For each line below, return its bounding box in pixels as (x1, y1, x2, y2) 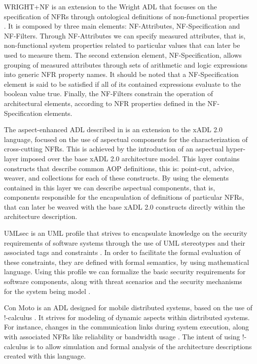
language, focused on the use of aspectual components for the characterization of (4, 134, 248, 144)
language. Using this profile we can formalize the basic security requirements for (4, 266, 246, 277)
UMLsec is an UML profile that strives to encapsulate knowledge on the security (4, 228, 248, 238)
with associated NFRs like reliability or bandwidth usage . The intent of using (4, 331, 240, 341)
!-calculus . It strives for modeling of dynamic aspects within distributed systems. (4, 312, 250, 322)
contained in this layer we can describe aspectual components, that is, (4, 182, 215, 192)
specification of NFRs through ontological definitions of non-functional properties (4, 11, 250, 21)
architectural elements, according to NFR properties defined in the (4, 98, 205, 108)
